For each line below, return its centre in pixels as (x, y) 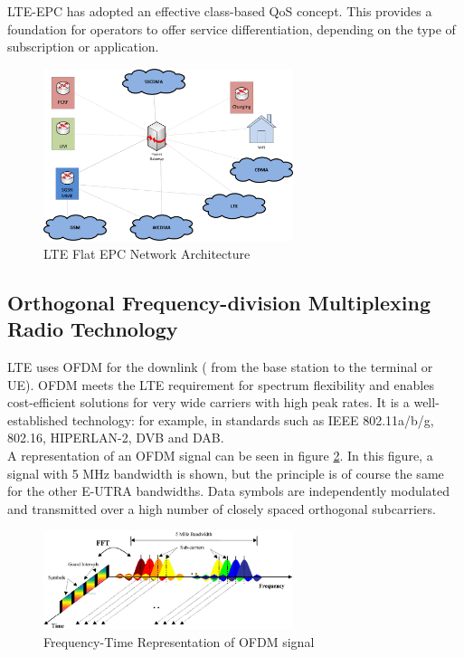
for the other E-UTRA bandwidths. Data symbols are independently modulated (229, 491)
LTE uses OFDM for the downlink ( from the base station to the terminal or (220, 367)
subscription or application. (83, 47)
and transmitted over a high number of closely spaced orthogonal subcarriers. (222, 508)
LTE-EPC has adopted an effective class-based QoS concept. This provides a (220, 11)
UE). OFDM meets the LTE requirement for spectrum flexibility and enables (221, 384)
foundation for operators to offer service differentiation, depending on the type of (232, 29)
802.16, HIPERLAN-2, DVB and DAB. (116, 438)
